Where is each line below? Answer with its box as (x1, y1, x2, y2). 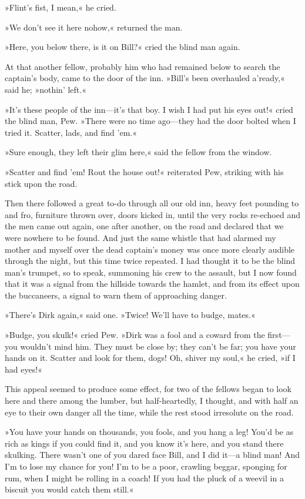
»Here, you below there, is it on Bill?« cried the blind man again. (5, 41, 240, 53)
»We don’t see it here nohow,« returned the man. (5, 21, 183, 33)
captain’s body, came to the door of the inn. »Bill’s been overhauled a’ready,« (5, 72, 285, 84)
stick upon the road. (5, 177, 78, 189)
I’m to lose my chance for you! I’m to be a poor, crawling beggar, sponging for (5, 460, 287, 472)
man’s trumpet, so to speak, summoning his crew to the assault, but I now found (5, 266, 297, 278)
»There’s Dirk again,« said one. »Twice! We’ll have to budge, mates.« (5, 309, 256, 321)
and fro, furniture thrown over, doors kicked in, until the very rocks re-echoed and (5, 208, 300, 220)
